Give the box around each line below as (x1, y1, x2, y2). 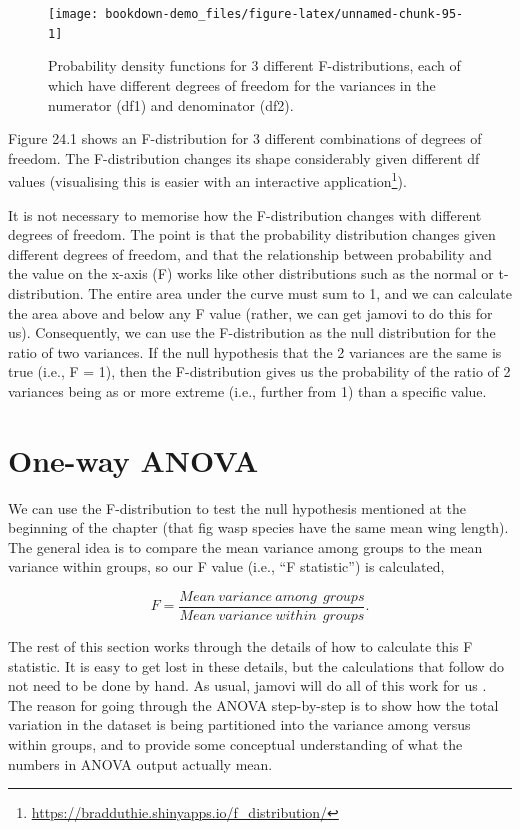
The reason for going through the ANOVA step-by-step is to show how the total (8, 694, 499, 715)
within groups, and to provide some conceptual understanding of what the (8, 734, 463, 754)
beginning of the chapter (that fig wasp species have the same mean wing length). (8, 517, 509, 538)
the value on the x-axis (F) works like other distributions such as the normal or (8, 263, 494, 284)
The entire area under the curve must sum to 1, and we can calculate (88, 282, 513, 303)
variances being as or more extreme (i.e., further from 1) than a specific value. (8, 380, 487, 401)
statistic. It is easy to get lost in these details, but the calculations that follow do (8, 655, 505, 676)
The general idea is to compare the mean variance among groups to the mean (8, 536, 483, 557)
